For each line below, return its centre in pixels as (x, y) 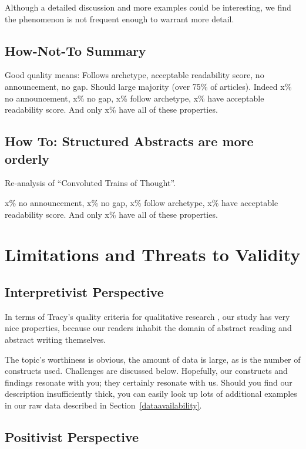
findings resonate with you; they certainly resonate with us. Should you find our (149, 382)
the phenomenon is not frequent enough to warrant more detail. (120, 18)
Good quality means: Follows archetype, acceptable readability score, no (134, 75)
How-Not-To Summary (75, 50)
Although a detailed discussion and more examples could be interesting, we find (148, 7)
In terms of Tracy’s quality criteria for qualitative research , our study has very (147, 316)
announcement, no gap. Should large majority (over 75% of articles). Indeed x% (148, 86)
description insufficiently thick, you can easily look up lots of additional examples (151, 394)
